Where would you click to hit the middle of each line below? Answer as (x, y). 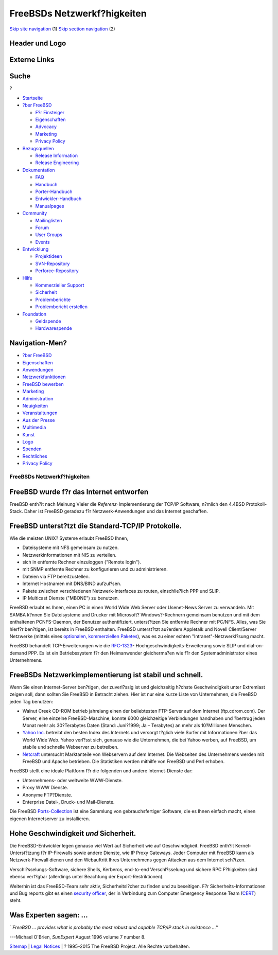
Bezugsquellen (38, 148)
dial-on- (255, 646)
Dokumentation (39, 170)
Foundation (34, 314)
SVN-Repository (53, 263)
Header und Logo (38, 43)
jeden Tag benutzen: (31, 701)
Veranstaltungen (40, 413)
